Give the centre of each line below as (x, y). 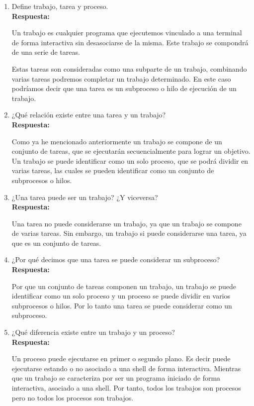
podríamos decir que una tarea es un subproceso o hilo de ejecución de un (124, 88)
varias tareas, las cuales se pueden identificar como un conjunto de (113, 170)
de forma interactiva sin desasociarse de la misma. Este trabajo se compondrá (130, 42)
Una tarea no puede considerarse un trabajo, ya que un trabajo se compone (127, 223)
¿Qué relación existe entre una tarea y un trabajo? (89, 115)
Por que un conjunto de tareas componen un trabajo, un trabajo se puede (124, 286)
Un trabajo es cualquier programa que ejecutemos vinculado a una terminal (127, 33)
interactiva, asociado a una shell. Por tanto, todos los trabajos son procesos (126, 388)
